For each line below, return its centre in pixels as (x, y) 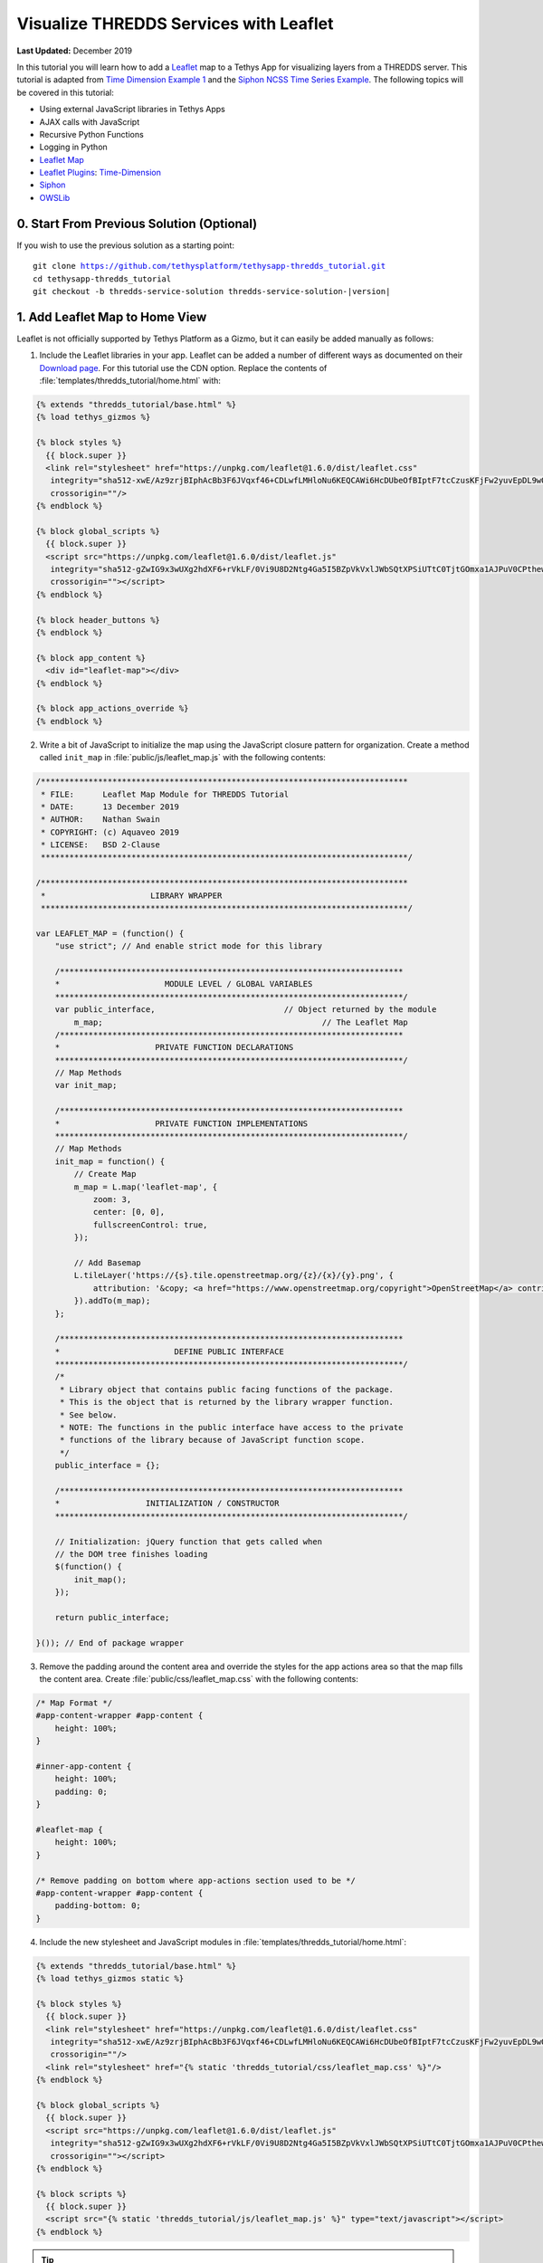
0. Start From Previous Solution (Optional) (137, 223)
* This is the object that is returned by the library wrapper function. (226, 1402)
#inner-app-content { (84, 1766)
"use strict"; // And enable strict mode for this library (189, 946)
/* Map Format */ (74, 1703)
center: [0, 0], (129, 1212)
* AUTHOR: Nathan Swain (100, 820)
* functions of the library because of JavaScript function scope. (212, 1440)
